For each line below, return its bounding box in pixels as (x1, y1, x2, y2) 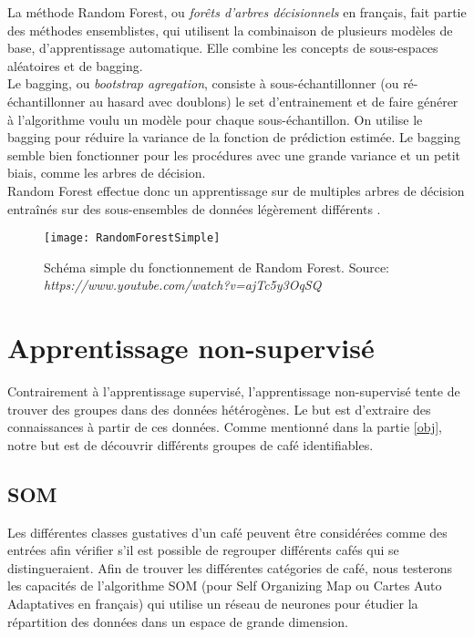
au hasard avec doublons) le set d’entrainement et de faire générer (89, 91, 459, 110)
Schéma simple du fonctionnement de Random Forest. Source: (44, 257, 390, 276)
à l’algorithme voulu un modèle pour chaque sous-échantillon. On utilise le (7, 109, 423, 128)
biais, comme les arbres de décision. (7, 163, 206, 182)
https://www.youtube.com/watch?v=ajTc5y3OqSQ (44, 275, 322, 294)
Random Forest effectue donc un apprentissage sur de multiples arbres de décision (7, 180, 465, 200)
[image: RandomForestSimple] (44, 231, 221, 245)
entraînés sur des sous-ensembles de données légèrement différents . (7, 199, 381, 218)
